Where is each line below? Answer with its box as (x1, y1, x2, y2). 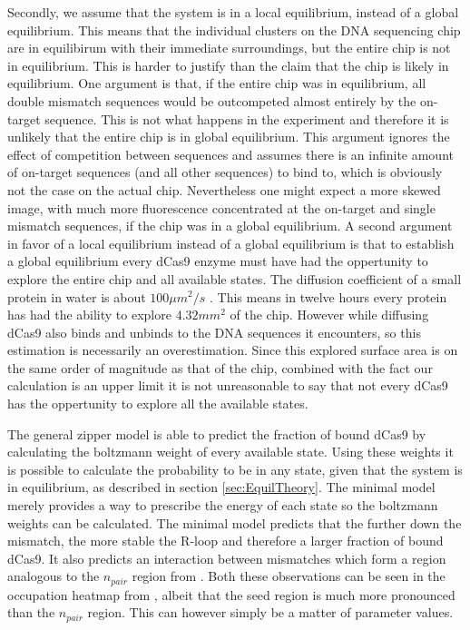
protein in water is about (7, 287, 146, 306)
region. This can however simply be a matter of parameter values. (87, 603, 454, 622)
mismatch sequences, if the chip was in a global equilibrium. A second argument (7, 216, 453, 235)
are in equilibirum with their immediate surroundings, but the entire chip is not (7, 38, 451, 57)
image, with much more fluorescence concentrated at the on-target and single (7, 198, 436, 217)
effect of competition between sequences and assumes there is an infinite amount (7, 144, 454, 163)
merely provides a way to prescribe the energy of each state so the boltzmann (7, 496, 438, 515)
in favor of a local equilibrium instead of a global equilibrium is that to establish (7, 233, 455, 252)
